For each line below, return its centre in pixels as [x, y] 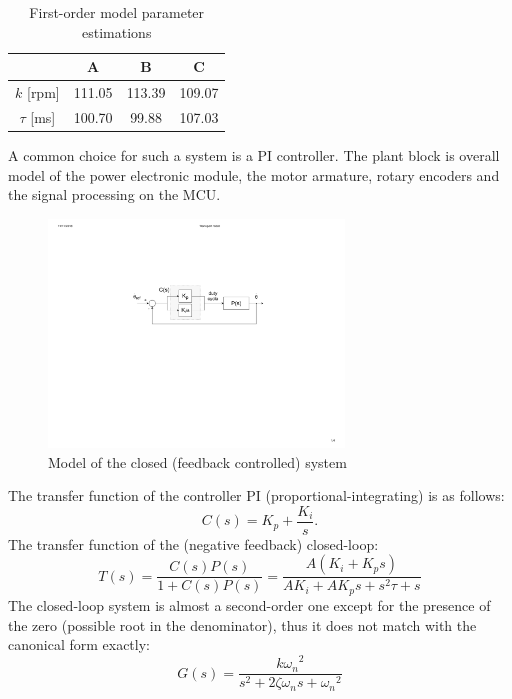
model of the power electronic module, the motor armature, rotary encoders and [254, 174]
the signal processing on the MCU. [114, 194]
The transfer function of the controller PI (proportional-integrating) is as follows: [256, 495]
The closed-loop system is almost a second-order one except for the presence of [249, 604]
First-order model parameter [117, 12]
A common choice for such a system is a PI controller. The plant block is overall [254, 154]
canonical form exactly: [79, 644]
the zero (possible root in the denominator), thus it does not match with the [242, 624]
